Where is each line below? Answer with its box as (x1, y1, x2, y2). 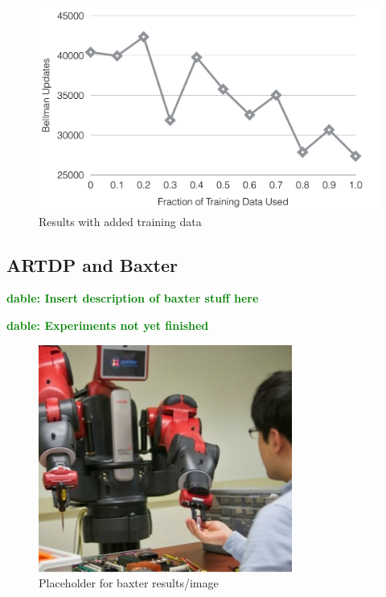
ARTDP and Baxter (6, 252, 178, 277)
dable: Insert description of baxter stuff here (6, 290, 259, 307)
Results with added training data (39, 212, 202, 229)
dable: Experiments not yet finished (6, 316, 209, 333)
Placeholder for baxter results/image (39, 574, 219, 591)
